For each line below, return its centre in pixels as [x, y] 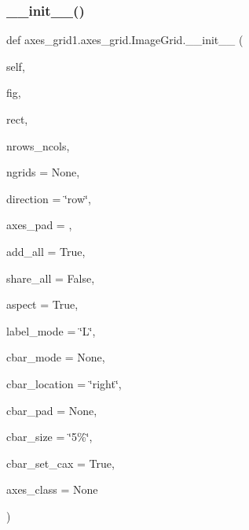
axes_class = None [52, 489]
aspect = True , [42, 304]
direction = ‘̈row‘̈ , [49, 198]
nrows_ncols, [38, 145]
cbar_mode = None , [56, 357]
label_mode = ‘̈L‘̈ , [51, 330]
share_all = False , [51, 278]
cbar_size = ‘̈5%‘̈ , [49, 437]
